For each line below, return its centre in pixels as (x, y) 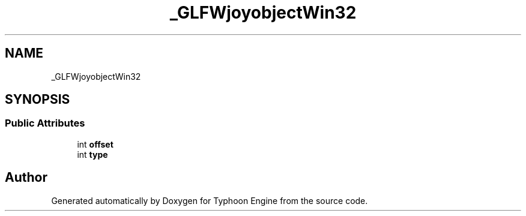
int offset (95, 144)
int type (92, 154)
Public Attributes (45, 123)
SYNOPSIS (38, 100)
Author (26, 178)
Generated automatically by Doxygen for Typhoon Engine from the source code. (210, 200)
